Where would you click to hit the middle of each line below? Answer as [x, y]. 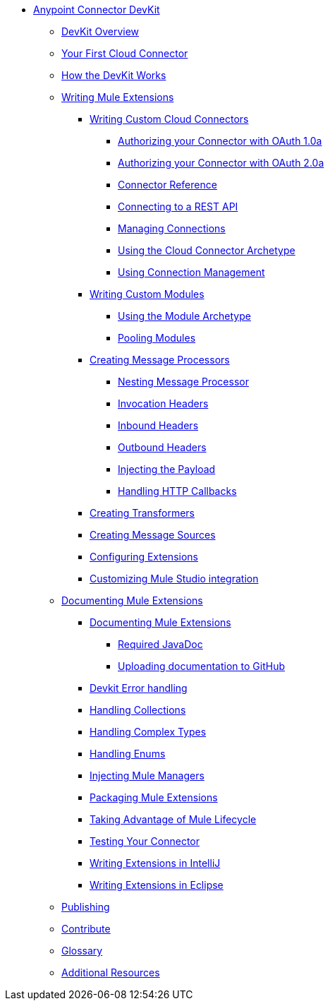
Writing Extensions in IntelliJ [155, 863]
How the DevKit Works [114, 75]
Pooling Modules [157, 338]
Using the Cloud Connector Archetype [207, 250]
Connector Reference [167, 185]
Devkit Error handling [139, 688]
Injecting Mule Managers [147, 776]
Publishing [86, 907]
